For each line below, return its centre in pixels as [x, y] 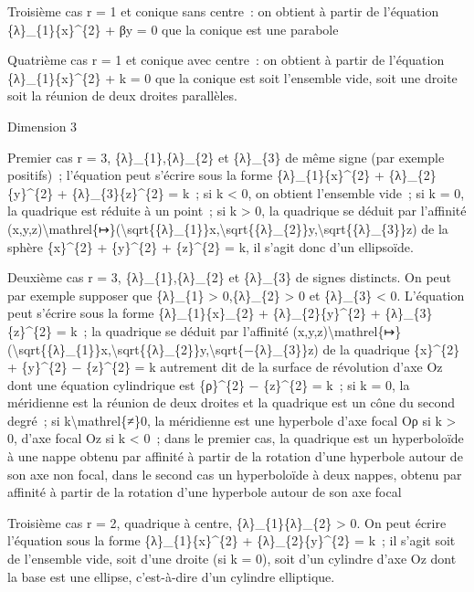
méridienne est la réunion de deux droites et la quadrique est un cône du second [232, 402]
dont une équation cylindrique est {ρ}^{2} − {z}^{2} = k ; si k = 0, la [209, 384]
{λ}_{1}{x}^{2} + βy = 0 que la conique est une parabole [173, 29]
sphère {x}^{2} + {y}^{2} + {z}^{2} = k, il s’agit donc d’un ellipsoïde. [211, 246]
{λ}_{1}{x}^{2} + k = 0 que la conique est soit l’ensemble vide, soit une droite [232, 77]
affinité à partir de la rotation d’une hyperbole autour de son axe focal [205, 492]
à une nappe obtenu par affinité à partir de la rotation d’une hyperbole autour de [235, 456]
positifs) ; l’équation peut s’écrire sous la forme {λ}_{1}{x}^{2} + [196, 175]
